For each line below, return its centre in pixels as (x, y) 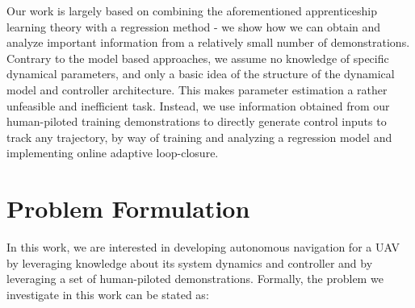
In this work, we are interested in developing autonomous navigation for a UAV (203, 247)
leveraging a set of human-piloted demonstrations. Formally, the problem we (195, 279)
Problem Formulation (128, 208)
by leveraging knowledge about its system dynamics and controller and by (190, 262)
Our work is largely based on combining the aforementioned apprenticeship (192, 10)
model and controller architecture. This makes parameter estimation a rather (197, 89)
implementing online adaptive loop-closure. (113, 153)
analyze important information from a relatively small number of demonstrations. (208, 42)
